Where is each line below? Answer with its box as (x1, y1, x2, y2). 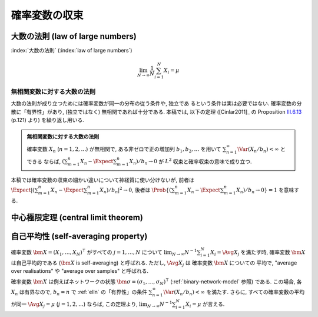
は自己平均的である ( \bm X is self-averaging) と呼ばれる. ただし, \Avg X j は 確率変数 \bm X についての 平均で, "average (11, 259, 297, 268)
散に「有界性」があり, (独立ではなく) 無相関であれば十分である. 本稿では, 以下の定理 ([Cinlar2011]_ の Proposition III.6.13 (11, 108, 302, 115)
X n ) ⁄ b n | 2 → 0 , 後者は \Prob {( (99, 186, 171, 195)
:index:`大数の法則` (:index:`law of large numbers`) (11, 47, 132, 54)
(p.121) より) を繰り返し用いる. (11, 117, 85, 124)
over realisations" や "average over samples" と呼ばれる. (11, 267, 149, 274)
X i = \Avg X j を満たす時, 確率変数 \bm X (210, 248, 306, 257)
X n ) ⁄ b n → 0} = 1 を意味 (236, 186, 294, 195)
